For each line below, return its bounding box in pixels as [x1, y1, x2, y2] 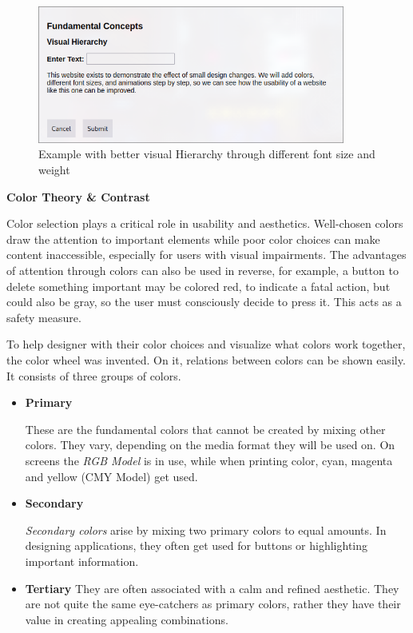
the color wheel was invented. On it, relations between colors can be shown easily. [6, 351, 406, 368]
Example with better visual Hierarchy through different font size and [38, 145, 375, 162]
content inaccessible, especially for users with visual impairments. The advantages [6, 246, 407, 263]
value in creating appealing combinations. [25, 611, 228, 627]
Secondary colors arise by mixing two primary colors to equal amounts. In [25, 521, 387, 538]
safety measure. [6, 309, 81, 325]
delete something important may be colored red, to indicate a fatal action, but [6, 277, 391, 294]
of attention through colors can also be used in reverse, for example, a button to [6, 262, 399, 279]
